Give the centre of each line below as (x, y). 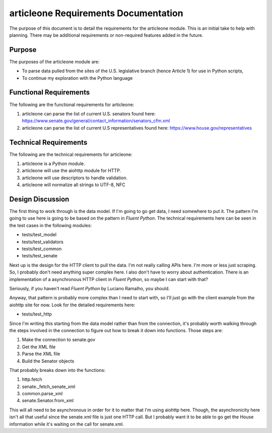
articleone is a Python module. (53, 164)
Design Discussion (39, 199)
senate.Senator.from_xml (48, 401)
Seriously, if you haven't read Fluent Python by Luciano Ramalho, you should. (89, 288)
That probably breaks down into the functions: (57, 370)
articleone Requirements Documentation (96, 13)
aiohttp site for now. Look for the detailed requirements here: (72, 305)
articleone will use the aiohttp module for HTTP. (71, 171)
